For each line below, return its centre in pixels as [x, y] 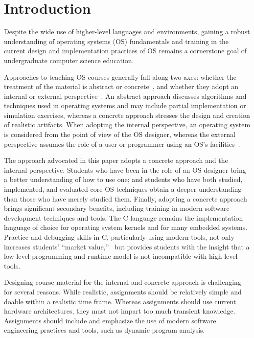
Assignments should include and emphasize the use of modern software [110, 320]
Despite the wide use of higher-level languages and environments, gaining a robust [127, 32]
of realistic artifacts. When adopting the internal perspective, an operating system [127, 124]
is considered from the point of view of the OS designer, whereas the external [120, 134]
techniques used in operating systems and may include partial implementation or [125, 105]
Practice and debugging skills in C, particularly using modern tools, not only [119, 237]
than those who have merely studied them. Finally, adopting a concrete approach [126, 198]
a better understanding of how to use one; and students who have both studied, [123, 179]
